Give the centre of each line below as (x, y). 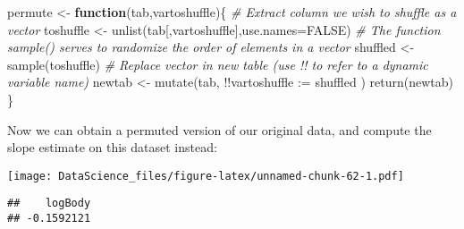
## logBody (49, 204)
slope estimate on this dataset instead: (112, 147)
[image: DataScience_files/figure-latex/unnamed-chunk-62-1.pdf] (206, 176)
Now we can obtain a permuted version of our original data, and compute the (219, 129)
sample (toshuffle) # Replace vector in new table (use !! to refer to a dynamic (218, 64)
